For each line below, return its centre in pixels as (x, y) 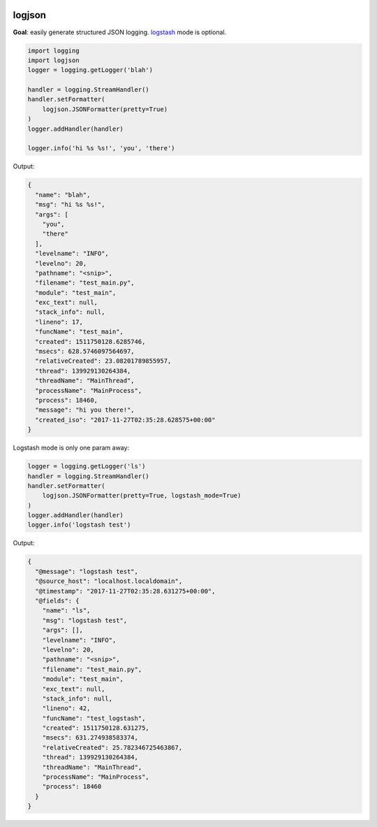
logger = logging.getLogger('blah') (90, 70)
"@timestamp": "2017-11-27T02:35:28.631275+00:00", (125, 591)
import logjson (53, 60)
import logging (53, 50)
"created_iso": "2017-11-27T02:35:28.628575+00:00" (125, 420)
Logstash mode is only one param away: (71, 448)
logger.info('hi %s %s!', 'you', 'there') (101, 148)
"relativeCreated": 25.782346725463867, (112, 747)
